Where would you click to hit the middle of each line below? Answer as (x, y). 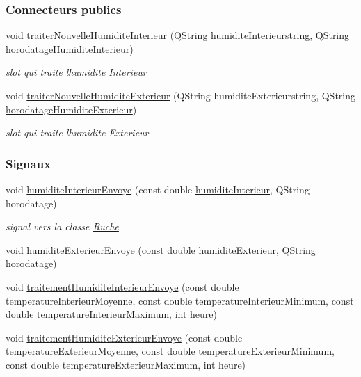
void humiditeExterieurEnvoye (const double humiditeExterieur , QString (161, 249)
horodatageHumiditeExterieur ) (71, 109)
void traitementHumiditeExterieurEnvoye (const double (124, 337)
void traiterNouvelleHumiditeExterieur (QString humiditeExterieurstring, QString (180, 95)
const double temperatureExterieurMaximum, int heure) (126, 364)
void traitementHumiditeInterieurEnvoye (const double (122, 286)
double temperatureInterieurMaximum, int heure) (111, 314)
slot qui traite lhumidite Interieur (76, 72)
